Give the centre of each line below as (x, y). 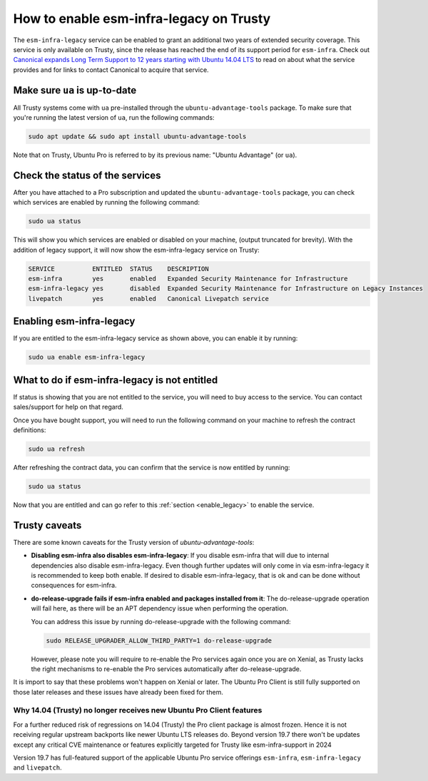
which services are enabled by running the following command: (106, 203)
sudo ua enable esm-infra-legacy (87, 357)
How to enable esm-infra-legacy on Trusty (142, 19)
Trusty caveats (47, 525)
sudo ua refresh (57, 449)
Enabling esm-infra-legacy (74, 321)
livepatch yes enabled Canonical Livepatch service (149, 298)
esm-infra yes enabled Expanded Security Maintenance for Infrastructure (188, 279)
